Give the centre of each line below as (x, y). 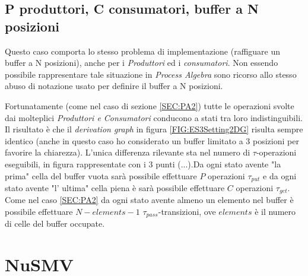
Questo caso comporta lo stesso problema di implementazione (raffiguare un (143, 51)
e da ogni (280, 175)
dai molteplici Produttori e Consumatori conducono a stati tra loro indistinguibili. (154, 117)
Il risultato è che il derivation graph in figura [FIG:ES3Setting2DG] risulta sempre (154, 129)
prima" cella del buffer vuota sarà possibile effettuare (101, 175)
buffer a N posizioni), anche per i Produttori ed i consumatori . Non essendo (142, 63)
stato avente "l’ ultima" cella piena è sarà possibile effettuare (115, 187)
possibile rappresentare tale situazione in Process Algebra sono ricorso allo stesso (151, 74)
